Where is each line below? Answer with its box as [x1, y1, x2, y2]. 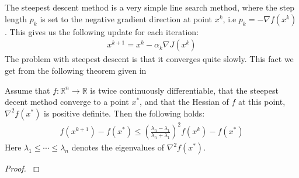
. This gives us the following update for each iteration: [5, 25, 199, 37]
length [5, 12, 27, 25]
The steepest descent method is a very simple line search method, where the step [5, 1, 295, 13]
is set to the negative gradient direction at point [40, 12, 213, 25]
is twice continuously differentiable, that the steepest [90, 84, 279, 96]
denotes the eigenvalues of [71, 141, 165, 153]
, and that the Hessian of [140, 95, 229, 108]
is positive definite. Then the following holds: [44, 107, 205, 119]
